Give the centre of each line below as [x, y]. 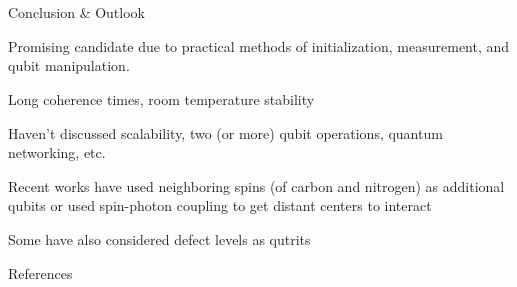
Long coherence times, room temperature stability [161, 98]
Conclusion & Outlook [76, 12]
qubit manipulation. [69, 65]
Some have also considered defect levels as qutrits [159, 238]
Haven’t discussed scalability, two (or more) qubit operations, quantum [225, 132]
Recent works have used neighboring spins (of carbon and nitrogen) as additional [256, 185]
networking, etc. [57, 152]
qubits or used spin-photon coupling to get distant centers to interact [220, 205]
